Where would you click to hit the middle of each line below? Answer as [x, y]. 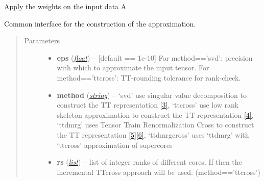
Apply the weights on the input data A [65, 6]
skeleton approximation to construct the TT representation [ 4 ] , [155, 114]
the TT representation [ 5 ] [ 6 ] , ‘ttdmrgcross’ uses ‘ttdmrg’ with [153, 134]
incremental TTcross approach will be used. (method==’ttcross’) [159, 172]
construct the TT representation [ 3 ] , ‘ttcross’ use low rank [148, 105]
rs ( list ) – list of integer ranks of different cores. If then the [149, 162]
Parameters [42, 41]
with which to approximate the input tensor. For [133, 68]
